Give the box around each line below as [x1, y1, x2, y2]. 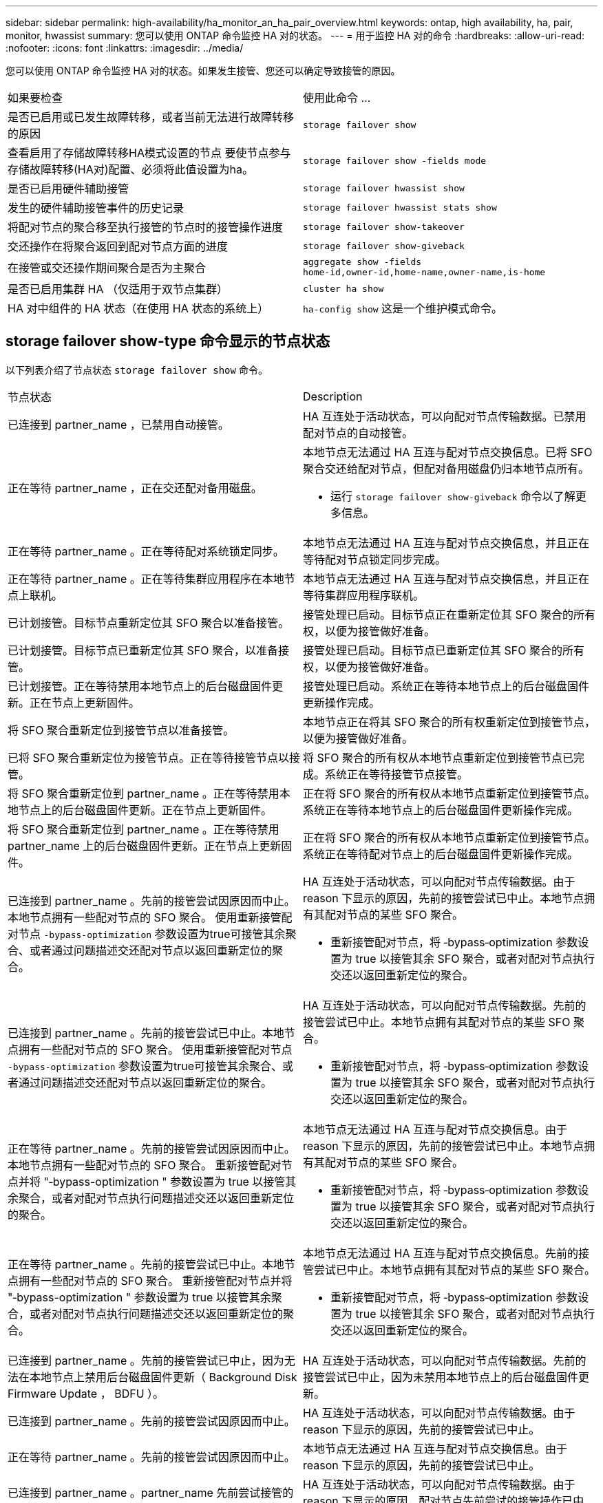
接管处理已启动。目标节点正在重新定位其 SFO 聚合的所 [303, 607, 584, 621]
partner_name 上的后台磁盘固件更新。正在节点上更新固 [8, 838, 293, 853]
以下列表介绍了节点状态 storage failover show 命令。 [6, 363, 268, 376]
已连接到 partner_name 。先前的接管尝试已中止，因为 [8, 1353, 284, 1367]
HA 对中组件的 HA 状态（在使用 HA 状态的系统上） [8, 301, 269, 315]
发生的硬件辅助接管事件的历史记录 [8, 201, 184, 215]
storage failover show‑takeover [303, 221, 465, 232]
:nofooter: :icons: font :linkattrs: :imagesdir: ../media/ [6, 42, 244, 54]
